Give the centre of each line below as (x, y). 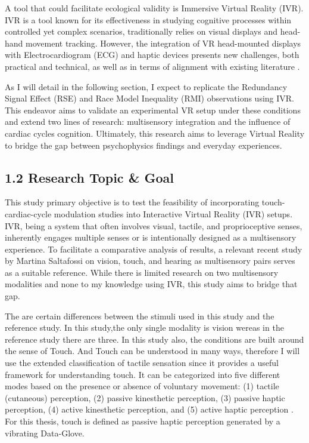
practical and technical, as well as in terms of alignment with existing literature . (152, 66)
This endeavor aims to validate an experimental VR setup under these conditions (153, 110)
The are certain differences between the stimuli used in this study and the (140, 316)
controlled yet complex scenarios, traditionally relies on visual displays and (141, 31)
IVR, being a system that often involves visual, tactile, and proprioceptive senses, (154, 225)
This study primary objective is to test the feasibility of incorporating (132, 202)
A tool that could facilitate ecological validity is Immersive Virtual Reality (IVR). (154, 8)
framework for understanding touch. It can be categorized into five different (143, 374)
